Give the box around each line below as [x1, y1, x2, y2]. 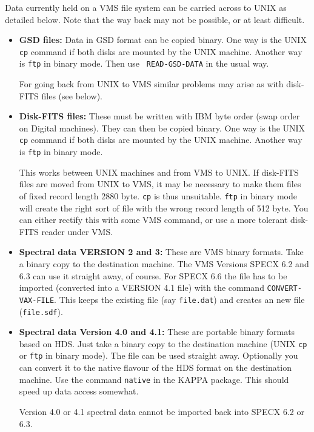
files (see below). [41, 89, 103, 102]
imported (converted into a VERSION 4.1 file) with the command [19, 281, 264, 294]
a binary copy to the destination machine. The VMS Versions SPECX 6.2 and [19, 258, 309, 270]
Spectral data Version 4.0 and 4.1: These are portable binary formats [19, 325, 295, 338]
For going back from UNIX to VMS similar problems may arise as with [19, 78, 284, 90]
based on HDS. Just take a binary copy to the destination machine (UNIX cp [19, 337, 307, 350]
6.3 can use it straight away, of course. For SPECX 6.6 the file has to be [19, 269, 287, 282]
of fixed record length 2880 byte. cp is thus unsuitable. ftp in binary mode [19, 189, 297, 202]
